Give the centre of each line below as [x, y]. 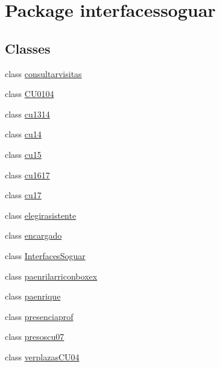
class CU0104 [30, 94]
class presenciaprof [39, 316]
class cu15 [23, 154]
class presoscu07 [35, 337]
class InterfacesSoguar [45, 255]
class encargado [33, 235]
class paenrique [33, 296]
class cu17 [23, 195]
